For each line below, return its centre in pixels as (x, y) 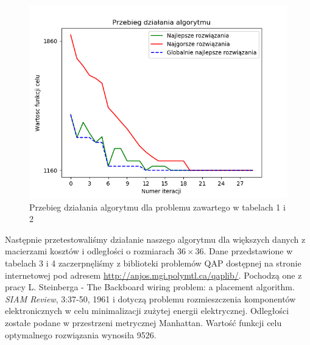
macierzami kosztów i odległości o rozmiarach (90, 251)
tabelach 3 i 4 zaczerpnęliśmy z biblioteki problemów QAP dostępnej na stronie (153, 263)
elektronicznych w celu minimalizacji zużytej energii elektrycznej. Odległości (147, 311)
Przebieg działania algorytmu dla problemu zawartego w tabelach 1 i (157, 207)
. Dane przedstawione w (248, 251)
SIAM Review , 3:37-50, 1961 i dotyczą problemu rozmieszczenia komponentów (150, 298)
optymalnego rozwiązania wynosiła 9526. (81, 334)
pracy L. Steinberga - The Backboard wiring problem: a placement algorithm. (150, 287)
